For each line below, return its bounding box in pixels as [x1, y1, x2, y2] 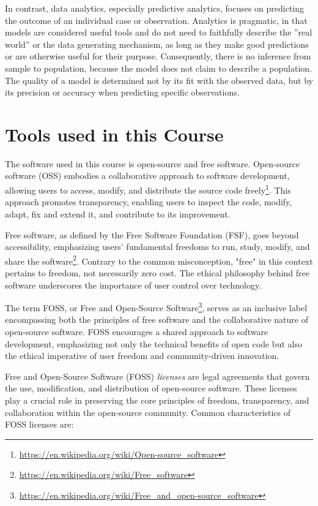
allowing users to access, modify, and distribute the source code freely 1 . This [5, 182, 291, 196]
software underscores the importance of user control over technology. [5, 278, 262, 291]
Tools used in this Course [5, 121, 224, 146]
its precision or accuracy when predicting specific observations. [5, 86, 240, 99]
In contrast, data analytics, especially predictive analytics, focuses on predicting [5, 2, 305, 14]
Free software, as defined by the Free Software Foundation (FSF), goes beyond [5, 228, 299, 241]
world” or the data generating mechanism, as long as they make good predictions [5, 37, 309, 50]
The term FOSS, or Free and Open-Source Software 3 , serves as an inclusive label [5, 300, 308, 314]
